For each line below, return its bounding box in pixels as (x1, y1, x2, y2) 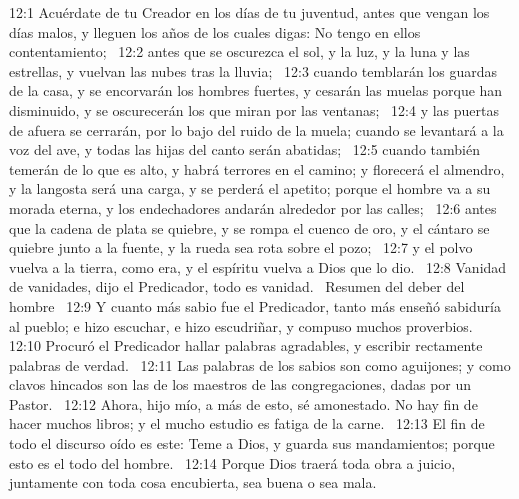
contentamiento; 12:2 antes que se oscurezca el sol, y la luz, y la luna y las (9, 41, 470, 62)
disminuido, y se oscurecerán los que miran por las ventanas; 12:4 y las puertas (9, 99, 500, 120)
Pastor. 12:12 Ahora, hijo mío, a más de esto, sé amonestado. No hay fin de (9, 393, 478, 414)
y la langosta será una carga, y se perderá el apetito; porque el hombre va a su (9, 178, 491, 199)
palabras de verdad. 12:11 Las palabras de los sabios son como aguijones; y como (9, 354, 511, 375)
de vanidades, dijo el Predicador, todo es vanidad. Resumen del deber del (9, 276, 465, 297)
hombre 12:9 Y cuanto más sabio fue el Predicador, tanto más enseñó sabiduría (9, 295, 501, 316)
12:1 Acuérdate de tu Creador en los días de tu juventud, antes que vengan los (9, 2, 490, 22)
